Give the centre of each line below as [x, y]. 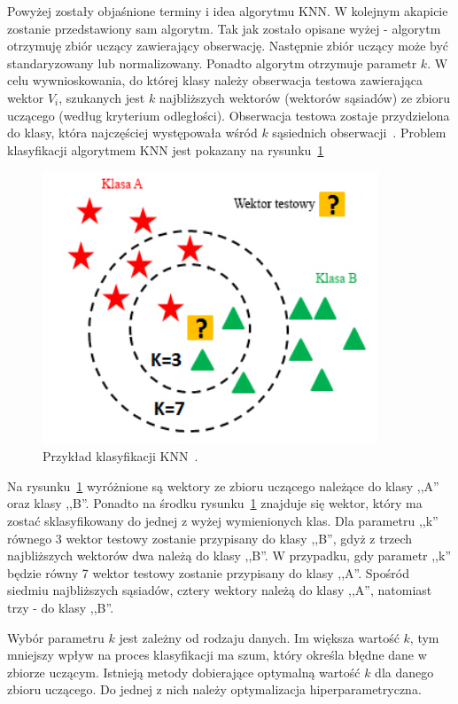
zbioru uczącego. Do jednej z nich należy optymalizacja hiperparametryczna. [214, 689]
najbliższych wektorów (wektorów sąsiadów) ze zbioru [305, 97]
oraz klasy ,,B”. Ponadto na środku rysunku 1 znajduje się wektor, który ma [215, 503]
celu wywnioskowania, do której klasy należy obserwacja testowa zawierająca [215, 80]
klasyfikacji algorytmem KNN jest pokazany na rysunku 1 [166, 149]
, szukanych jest [102, 97]
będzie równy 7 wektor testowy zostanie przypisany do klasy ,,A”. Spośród [208, 572]
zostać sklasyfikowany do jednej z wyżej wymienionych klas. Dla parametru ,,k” [223, 520]
